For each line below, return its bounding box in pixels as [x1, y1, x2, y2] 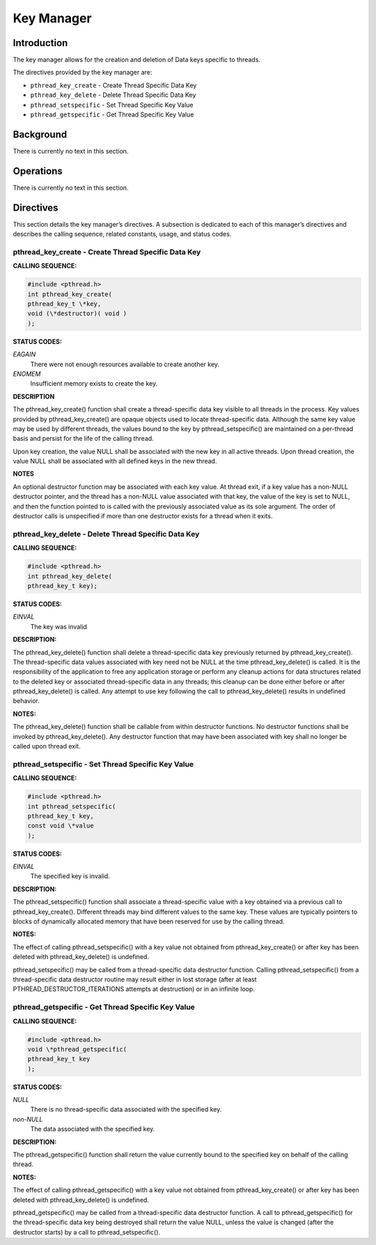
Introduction [13, 37, 68, 49]
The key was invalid [30, 622, 87, 631]
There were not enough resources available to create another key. [30, 360, 219, 368]
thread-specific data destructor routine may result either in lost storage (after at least [13, 975, 257, 983]
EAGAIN [13, 350, 36, 359]
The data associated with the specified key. [30, 1125, 155, 1133]
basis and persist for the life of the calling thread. [13, 435, 155, 443]
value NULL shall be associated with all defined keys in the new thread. [13, 457, 217, 465]
